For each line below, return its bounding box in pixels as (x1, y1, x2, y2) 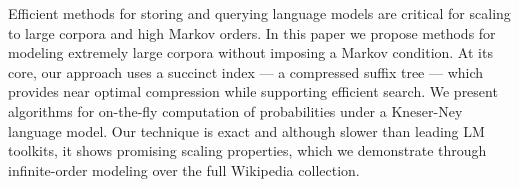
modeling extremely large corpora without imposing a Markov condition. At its (8, 42, 493, 63)
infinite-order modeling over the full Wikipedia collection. (8, 159, 360, 180)
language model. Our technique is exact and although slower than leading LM (8, 120, 485, 141)
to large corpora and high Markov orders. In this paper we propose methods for (8, 22, 496, 43)
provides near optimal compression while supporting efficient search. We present (8, 81, 498, 102)
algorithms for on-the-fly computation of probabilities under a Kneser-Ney (8, 100, 463, 121)
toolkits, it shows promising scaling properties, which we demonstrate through (8, 140, 487, 161)
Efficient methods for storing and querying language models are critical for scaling (8, 3, 511, 23)
